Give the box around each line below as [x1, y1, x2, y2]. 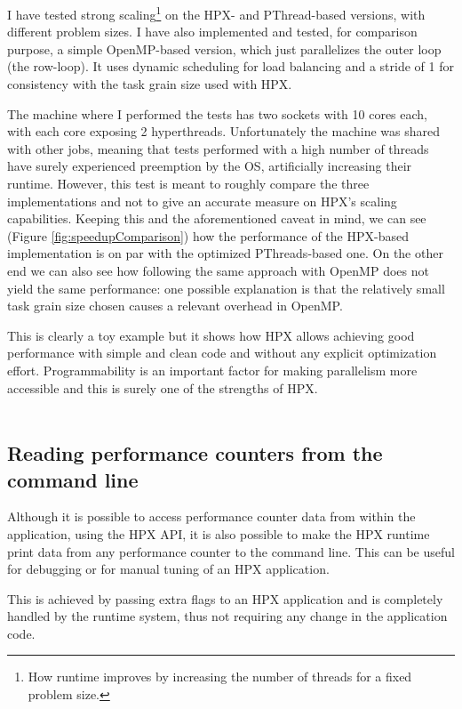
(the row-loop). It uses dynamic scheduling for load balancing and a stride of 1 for [7, 57, 454, 76]
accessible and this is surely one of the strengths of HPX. [7, 378, 318, 397]
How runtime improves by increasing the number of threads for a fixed [28, 667, 412, 686]
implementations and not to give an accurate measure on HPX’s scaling [7, 191, 397, 210]
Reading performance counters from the [7, 439, 383, 467]
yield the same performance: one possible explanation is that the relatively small [7, 278, 445, 297]
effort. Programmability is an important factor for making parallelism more [7, 360, 418, 379]
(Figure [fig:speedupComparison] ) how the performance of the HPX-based [7, 226, 409, 245]
